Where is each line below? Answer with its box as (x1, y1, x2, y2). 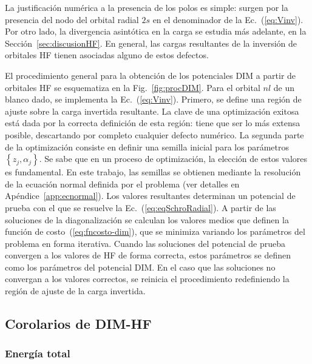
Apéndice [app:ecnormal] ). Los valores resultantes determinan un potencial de (5, 189, 296, 202)
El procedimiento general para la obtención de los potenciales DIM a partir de (5, 69, 296, 81)
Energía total (5, 346, 70, 361)
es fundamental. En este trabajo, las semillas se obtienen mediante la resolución (5, 166, 301, 178)
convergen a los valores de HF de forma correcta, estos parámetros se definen (5, 249, 291, 261)
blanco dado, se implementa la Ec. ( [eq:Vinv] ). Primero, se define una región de (5, 93, 302, 106)
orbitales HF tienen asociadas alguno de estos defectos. (5, 49, 209, 61)
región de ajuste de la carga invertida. (5, 285, 146, 297)
